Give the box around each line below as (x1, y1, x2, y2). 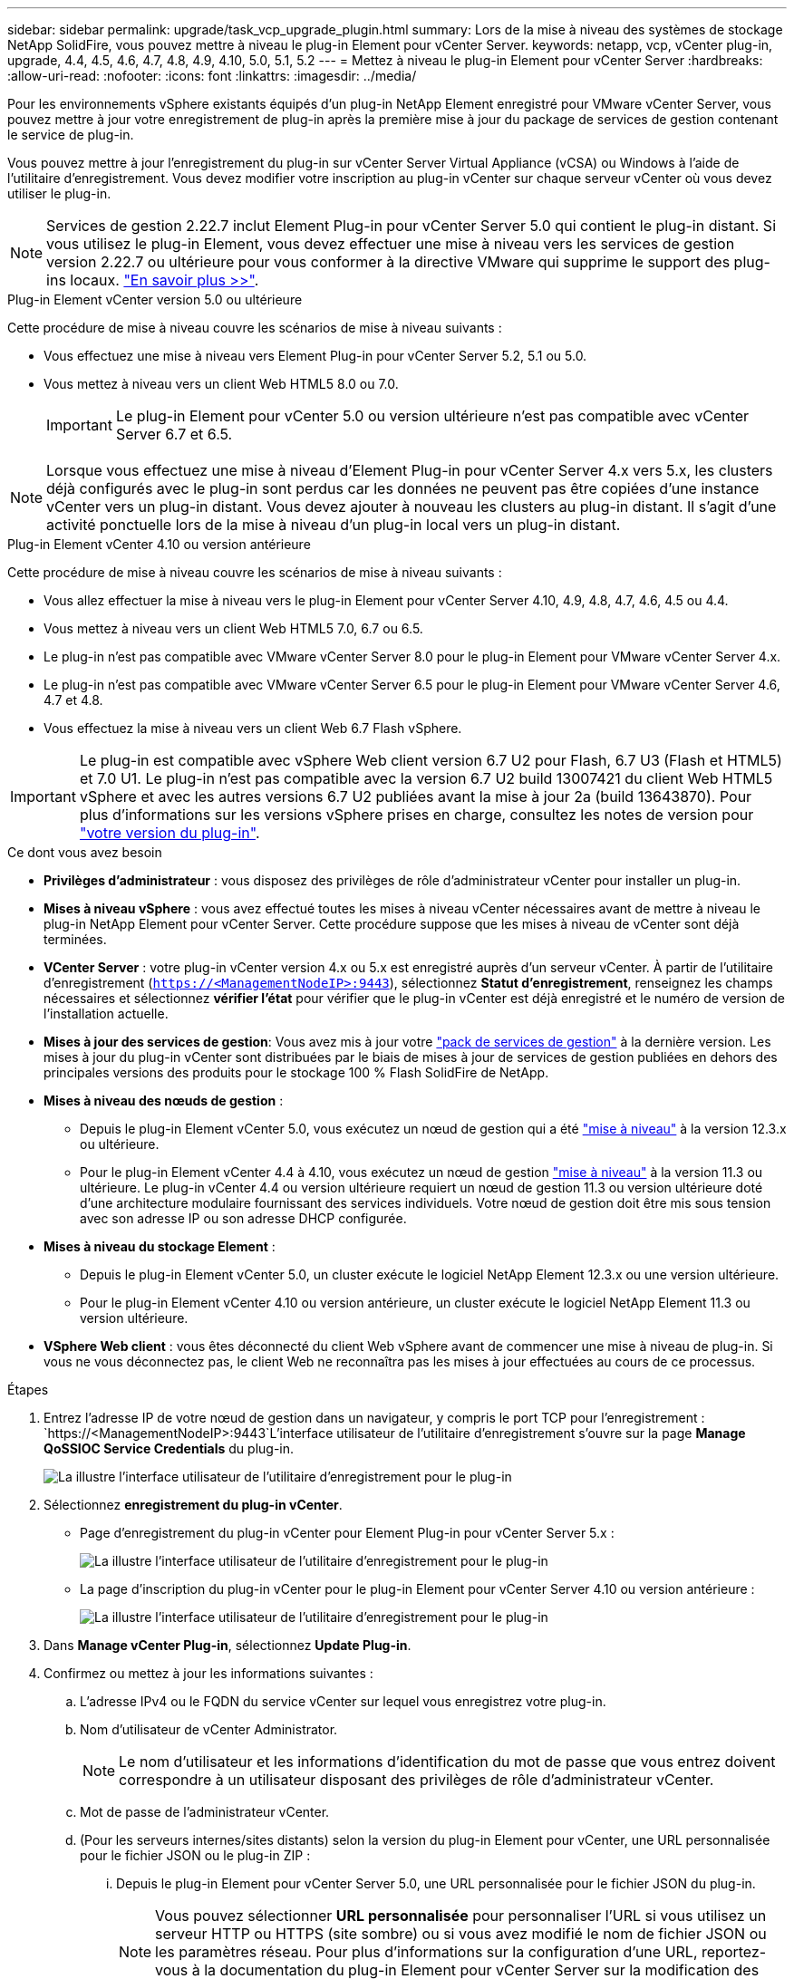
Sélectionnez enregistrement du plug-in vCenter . (44, 1497, 343, 1512)
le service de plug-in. (7, 127, 134, 142)
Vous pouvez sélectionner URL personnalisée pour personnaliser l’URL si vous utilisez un (155, 1907, 767, 1925)
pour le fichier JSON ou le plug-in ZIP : (80, 1848, 311, 1863)
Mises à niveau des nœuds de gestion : (44, 1093, 284, 1108)
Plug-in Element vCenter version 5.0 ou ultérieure (7, 292, 303, 307)
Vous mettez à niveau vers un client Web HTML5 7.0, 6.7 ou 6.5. (44, 621, 423, 636)
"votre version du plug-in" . (79, 824, 260, 842)
